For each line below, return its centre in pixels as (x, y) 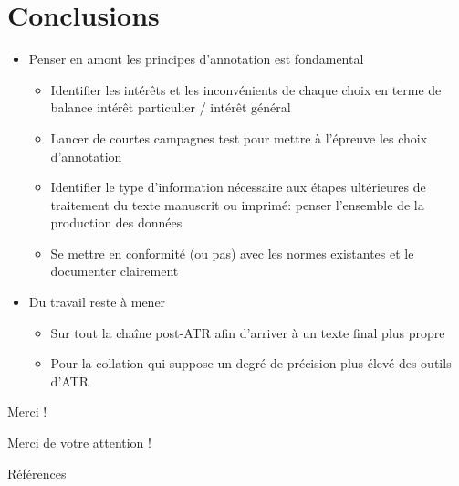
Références (37, 473)
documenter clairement (115, 271)
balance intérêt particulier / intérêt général (171, 107)
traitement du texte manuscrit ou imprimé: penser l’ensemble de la (237, 204)
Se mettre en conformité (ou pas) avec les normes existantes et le (232, 253)
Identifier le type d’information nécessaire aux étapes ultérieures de (238, 187)
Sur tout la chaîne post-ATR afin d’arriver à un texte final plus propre (248, 332)
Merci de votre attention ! (79, 443)
